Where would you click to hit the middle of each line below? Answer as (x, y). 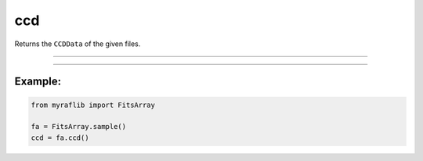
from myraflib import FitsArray (93, 105)
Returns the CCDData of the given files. (78, 44)
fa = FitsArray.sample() (79, 127)
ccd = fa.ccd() (60, 138)
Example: (38, 82)
